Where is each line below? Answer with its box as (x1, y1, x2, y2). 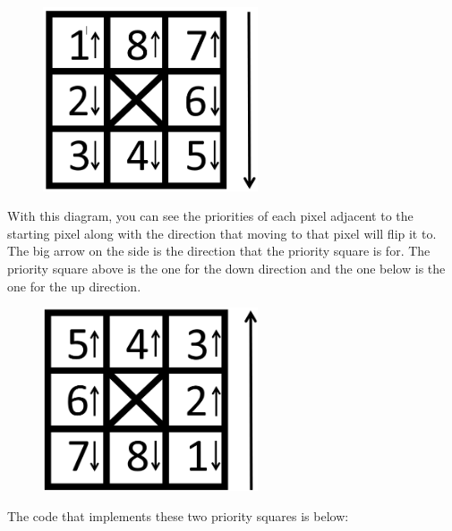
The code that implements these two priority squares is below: (7, 506, 349, 525)
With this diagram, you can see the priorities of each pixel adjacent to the (7, 206, 414, 225)
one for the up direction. (7, 276, 141, 295)
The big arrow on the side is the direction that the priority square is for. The (7, 241, 431, 260)
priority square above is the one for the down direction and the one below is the (7, 258, 446, 277)
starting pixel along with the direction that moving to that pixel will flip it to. (7, 223, 437, 242)
